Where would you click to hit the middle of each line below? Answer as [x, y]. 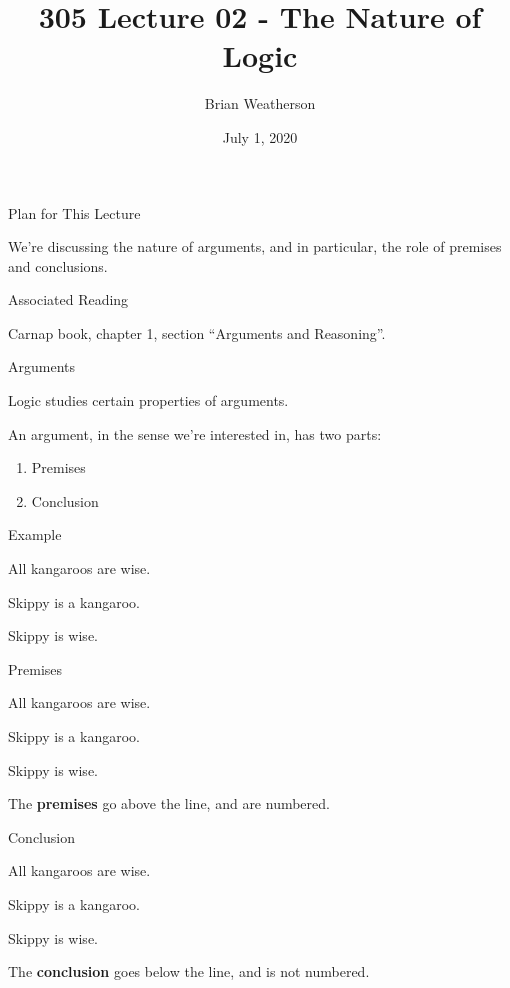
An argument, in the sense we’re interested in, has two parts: [195, 433]
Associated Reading [68, 299]
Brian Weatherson [260, 103]
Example [35, 534]
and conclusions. [58, 265]
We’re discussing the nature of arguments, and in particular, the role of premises [255, 246]
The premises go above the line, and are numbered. [169, 803]
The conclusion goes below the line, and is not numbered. [189, 971]
